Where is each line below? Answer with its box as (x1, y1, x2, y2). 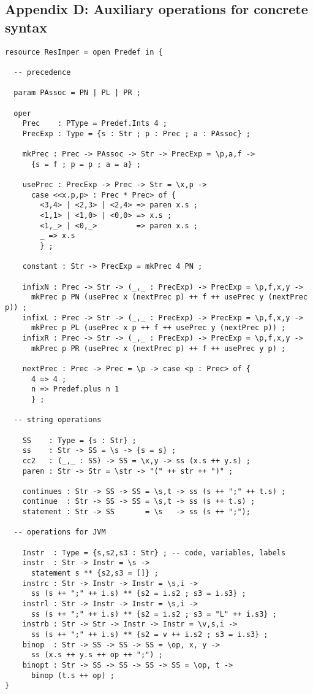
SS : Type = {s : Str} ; (22, 436, 137, 445)
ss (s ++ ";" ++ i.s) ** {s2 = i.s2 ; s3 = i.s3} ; (31, 589, 246, 598)
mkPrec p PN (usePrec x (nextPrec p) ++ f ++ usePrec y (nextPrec (31, 293, 307, 302)
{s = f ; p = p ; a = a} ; (31, 160, 141, 169)
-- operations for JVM (13, 528, 106, 537)
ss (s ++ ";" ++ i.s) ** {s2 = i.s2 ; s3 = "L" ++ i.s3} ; (31, 609, 277, 619)
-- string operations (13, 415, 102, 425)
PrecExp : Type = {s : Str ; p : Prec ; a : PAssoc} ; (22, 129, 251, 138)
